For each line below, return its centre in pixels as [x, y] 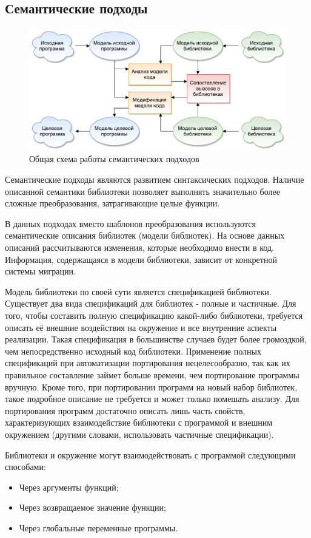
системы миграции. [40, 271]
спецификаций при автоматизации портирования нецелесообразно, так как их [148, 363]
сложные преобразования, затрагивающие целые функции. [112, 203]
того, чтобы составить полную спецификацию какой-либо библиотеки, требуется [154, 315]
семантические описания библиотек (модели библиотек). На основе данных [145, 235]
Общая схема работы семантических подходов [114, 159]
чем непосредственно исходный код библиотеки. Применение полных [133, 351]
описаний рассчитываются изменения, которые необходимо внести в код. [139, 247]
